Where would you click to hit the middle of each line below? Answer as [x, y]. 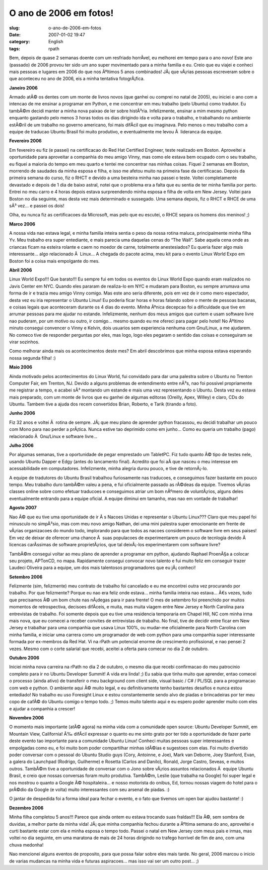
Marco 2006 [22, 224]
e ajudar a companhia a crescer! [42, 708]
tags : [15, 48]
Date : [15, 34]
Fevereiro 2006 [25, 141]
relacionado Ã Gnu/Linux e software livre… [53, 436]
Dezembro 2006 [26, 808]
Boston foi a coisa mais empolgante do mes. [54, 261]
